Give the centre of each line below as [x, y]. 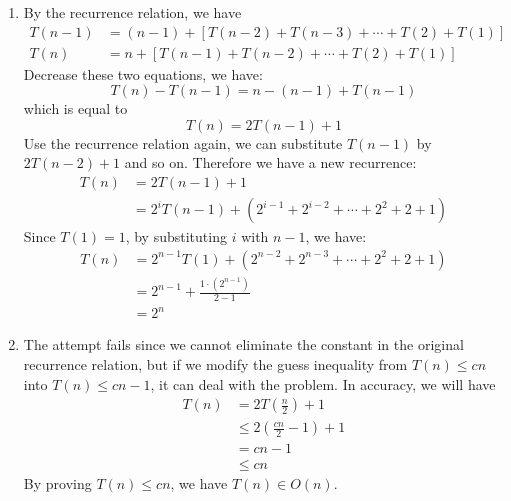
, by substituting [176, 236]
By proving [57, 483]
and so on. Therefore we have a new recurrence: [270, 162]
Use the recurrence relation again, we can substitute [183, 142]
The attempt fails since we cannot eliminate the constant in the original [243, 344]
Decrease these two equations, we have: [143, 73]
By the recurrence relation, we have [132, 12]
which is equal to [75, 108]
